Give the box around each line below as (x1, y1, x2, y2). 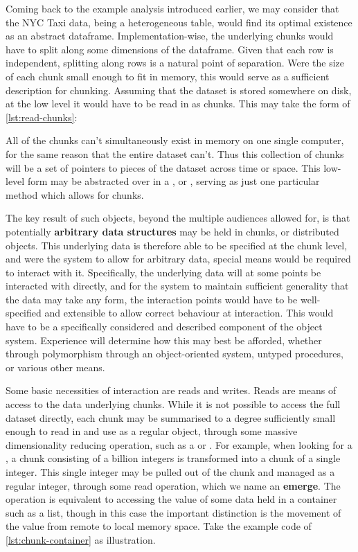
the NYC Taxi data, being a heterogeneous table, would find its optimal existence (6, 15, 352, 29)
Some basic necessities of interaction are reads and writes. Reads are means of (6, 383, 337, 398)
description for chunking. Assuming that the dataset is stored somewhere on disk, (6, 82, 352, 97)
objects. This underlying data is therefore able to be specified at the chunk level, (6, 238, 348, 252)
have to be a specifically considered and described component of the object (6, 319, 323, 334)
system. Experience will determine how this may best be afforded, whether (6, 332, 322, 347)
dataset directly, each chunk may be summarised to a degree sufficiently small (6, 410, 336, 425)
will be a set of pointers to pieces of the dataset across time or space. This (6, 160, 321, 175)
